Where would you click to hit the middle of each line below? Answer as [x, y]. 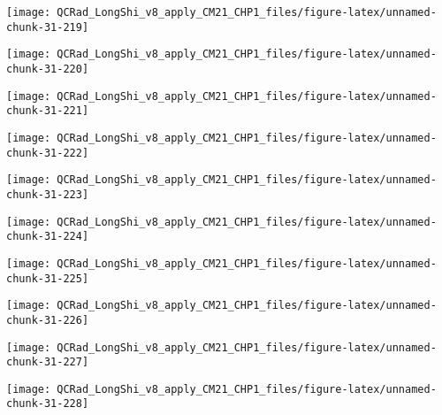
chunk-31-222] [48, 153]
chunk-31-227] [48, 362]
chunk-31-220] [48, 69]
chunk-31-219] [48, 27]
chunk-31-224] [48, 237]
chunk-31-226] [48, 320]
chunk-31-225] [48, 278]
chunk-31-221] [48, 111]
